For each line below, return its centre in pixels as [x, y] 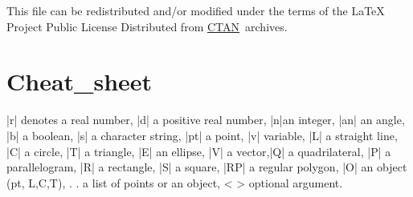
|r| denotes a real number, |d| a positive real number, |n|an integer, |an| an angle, [206, 120]
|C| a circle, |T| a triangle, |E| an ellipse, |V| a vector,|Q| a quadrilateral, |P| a [199, 151]
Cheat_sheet [80, 81]
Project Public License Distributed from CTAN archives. [147, 26]
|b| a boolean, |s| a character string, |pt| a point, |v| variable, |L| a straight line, [202, 135]
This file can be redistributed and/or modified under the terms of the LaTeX [196, 10]
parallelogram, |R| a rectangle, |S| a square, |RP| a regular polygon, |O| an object [207, 167]
